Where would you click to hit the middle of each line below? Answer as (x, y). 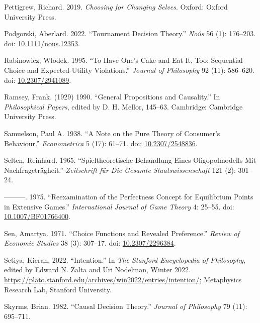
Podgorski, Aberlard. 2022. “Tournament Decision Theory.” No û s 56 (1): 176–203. (130, 33)
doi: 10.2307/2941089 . (38, 80)
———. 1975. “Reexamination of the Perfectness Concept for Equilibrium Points (129, 196)
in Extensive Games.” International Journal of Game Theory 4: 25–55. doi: (119, 206)
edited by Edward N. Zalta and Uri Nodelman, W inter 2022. (97, 270)
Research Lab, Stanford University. (58, 289)
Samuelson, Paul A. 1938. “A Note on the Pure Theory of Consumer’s (112, 133)
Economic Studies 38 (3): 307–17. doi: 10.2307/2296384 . (90, 243)
